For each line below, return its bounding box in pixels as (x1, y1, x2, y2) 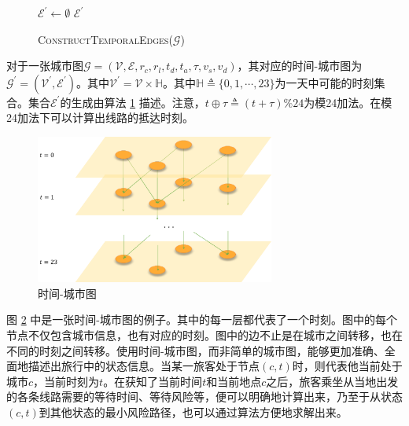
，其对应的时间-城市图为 (237, 57, 363, 74)
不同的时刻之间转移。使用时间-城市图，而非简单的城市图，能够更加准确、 (6, 342, 385, 358)
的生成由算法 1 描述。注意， (60, 94, 205, 110)
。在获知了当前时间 (103, 373, 203, 389)
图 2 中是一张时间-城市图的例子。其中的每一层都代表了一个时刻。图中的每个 (6, 311, 397, 328)
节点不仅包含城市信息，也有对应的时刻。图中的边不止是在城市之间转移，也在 (6, 326, 403, 343)
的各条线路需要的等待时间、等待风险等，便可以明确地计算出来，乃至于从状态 (6, 388, 403, 405)
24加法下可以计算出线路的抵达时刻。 (6, 109, 193, 126)
